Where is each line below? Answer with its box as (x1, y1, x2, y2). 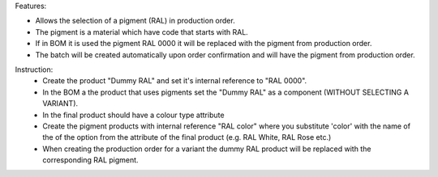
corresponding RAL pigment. (42, 155, 139, 165)
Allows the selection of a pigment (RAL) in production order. (35, 16, 235, 26)
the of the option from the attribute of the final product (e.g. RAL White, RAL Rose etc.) (42, 133, 332, 142)
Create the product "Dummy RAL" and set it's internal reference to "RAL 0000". (42, 76, 307, 86)
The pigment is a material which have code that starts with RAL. (35, 27, 249, 36)
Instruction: (15, 65, 54, 74)
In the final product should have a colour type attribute (42, 110, 225, 120)
